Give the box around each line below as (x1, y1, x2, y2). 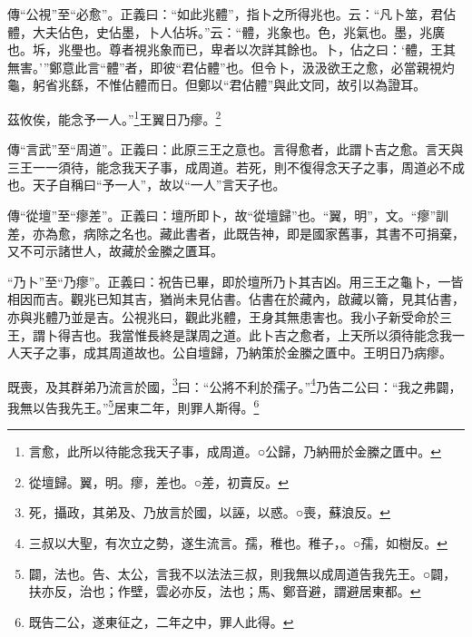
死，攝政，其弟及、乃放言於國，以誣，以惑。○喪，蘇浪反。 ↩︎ (28, 503, 390, 522)
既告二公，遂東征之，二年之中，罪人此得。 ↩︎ (28, 612, 294, 631)
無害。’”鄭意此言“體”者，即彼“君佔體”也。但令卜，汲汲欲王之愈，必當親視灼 (7, 57, 455, 76)
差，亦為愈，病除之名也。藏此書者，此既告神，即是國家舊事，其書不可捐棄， (7, 223, 465, 242)
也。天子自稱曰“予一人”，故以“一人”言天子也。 (7, 175, 286, 194)
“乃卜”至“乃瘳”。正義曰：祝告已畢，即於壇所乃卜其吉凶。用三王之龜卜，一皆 (7, 271, 464, 290)
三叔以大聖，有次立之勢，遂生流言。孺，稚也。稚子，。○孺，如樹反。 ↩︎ (28, 534, 447, 553)
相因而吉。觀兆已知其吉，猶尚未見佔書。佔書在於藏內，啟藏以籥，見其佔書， (7, 289, 465, 309)
